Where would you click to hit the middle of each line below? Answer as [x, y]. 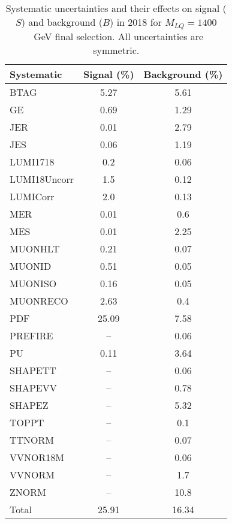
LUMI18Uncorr [42, 179]
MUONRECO [39, 300]
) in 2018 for [136, 22]
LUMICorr [32, 196]
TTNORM [32, 439]
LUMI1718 [32, 161]
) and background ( [62, 22]
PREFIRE [31, 335]
